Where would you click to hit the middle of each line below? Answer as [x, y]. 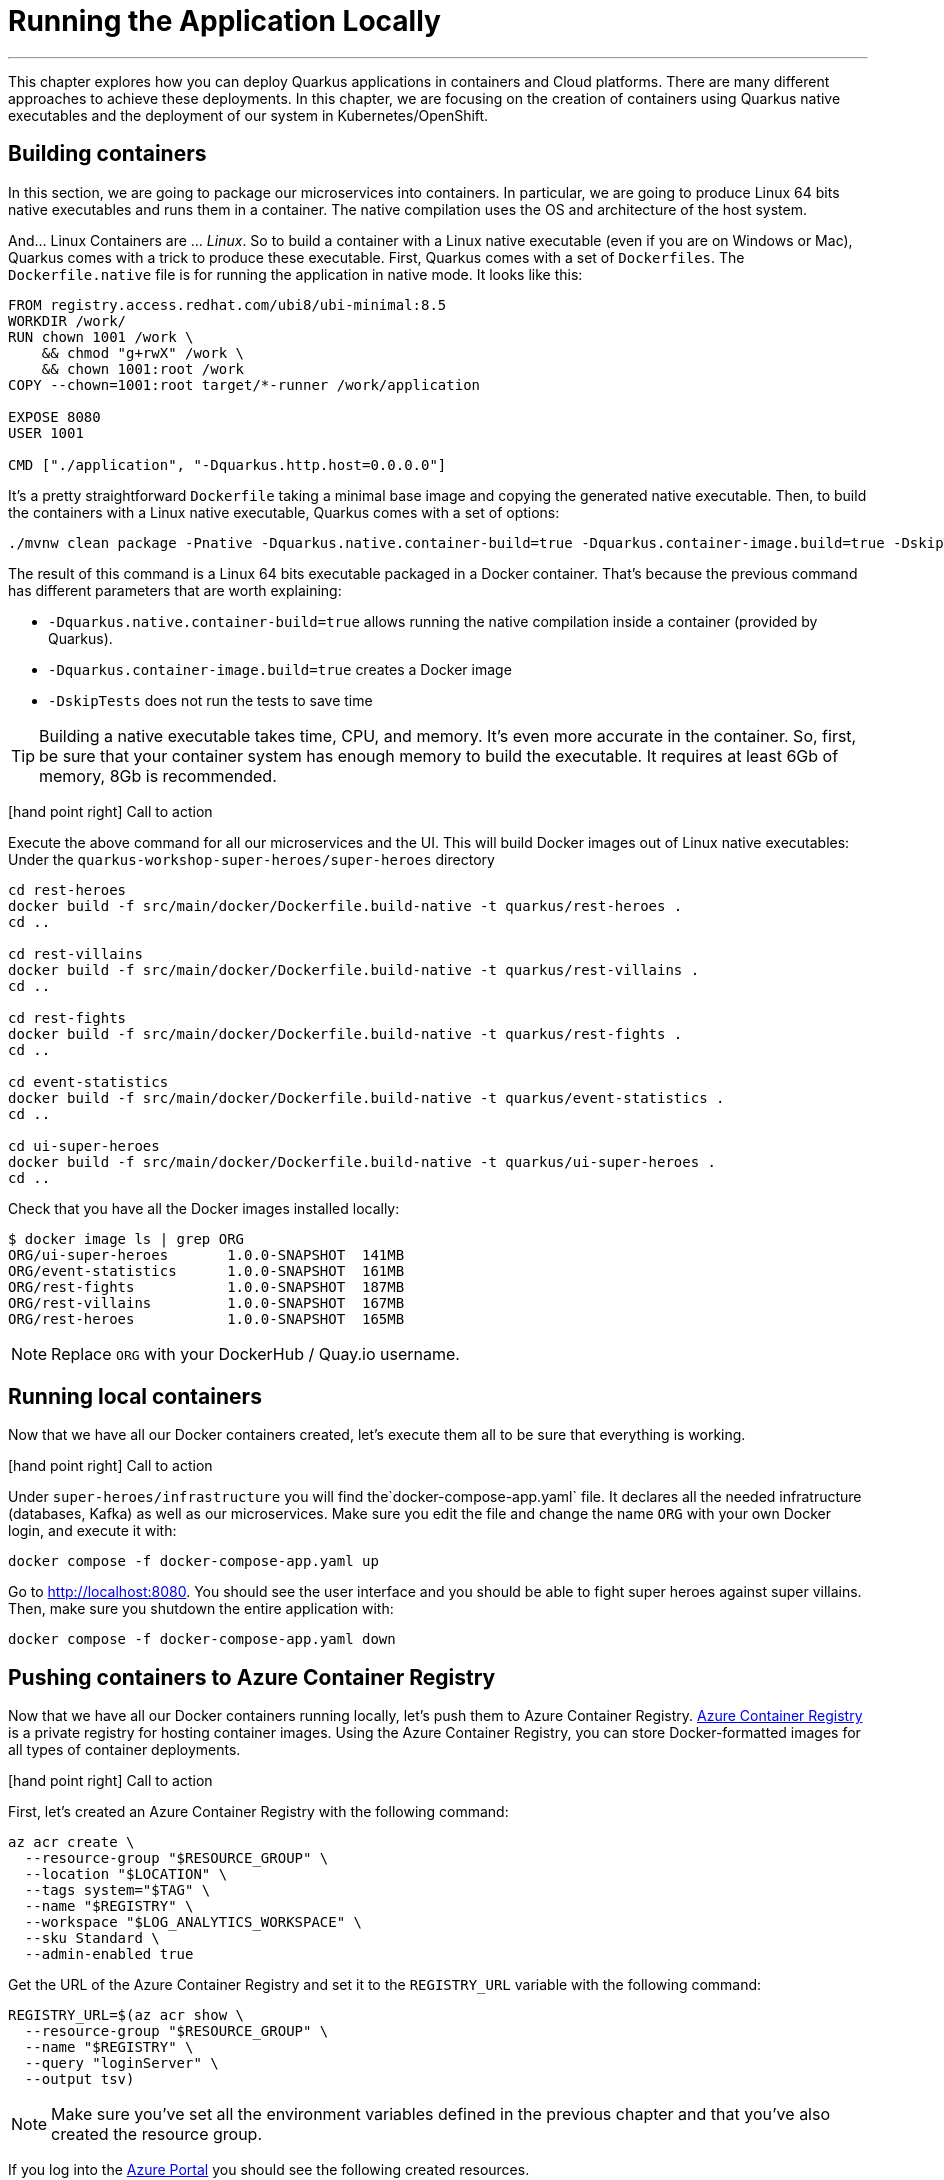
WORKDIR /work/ [67, 320]
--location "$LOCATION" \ [126, 1874]
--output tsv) [79, 2079]
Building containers [107, 154]
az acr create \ [71, 1842]
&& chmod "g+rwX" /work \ [143, 352]
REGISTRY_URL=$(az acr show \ [126, 2015]
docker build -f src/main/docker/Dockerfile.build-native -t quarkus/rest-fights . [345, 1033]
